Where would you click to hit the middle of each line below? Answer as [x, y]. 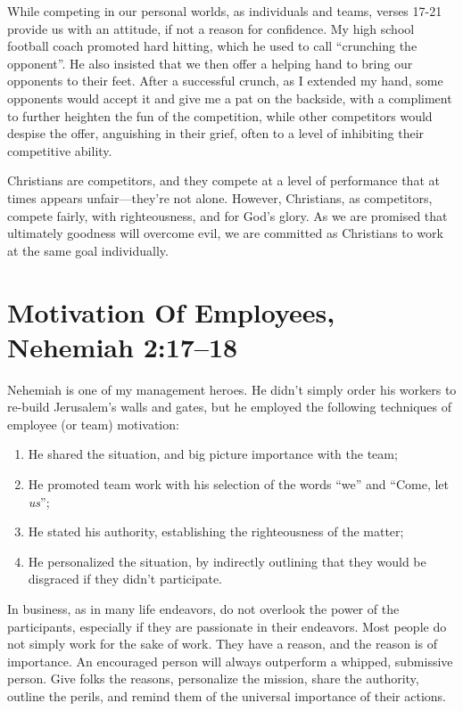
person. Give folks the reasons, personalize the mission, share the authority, [213, 678]
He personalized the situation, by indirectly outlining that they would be [227, 561]
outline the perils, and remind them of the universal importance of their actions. [227, 695]
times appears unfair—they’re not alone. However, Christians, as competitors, [220, 197]
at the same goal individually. [88, 250]
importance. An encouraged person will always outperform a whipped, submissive [230, 661]
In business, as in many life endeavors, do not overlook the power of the [203, 608]
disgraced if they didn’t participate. [125, 579]
